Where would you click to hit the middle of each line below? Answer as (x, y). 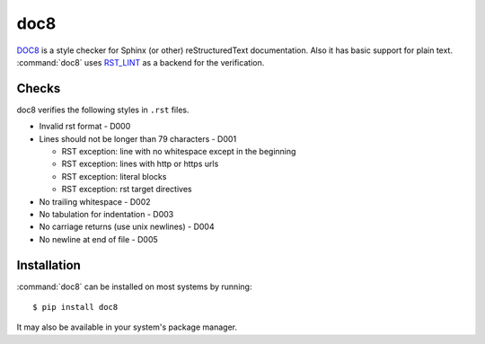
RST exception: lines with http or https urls (140, 164)
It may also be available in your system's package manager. (127, 327)
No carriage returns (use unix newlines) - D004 (127, 227)
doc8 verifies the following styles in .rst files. (103, 110)
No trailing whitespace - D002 (95, 201)
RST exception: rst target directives (127, 190)
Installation (48, 265)
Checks (39, 88)
